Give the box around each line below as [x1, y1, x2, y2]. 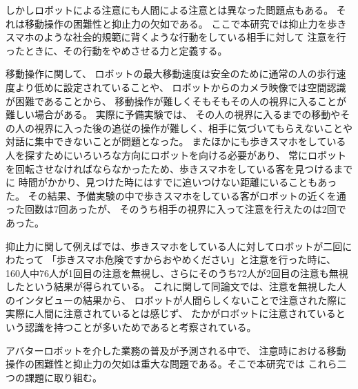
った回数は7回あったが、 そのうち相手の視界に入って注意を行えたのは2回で [6, 202, 346, 216]
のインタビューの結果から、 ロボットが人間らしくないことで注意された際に [6, 292, 347, 307]
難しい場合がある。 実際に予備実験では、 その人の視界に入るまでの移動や [6, 107, 341, 122]
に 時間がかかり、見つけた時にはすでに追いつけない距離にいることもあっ [6, 175, 337, 189]
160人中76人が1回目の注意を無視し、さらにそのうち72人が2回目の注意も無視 [6, 265, 348, 280]
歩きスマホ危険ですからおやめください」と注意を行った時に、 [56, 252, 337, 267]
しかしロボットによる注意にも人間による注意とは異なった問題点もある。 [6, 3, 334, 17]
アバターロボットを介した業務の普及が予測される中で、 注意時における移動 [6, 343, 346, 357]
